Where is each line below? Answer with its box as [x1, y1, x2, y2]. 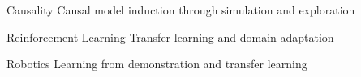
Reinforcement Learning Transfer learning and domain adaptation [6, 28, 334, 45]
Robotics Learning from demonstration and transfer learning [6, 55, 307, 72]
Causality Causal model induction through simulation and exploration [6, 2, 355, 18]
